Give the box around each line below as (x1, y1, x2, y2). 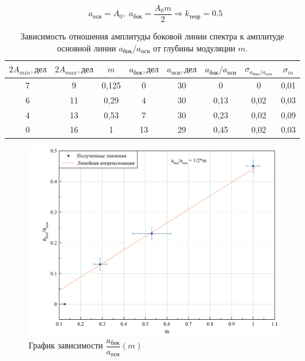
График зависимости (29, 339, 103, 351)
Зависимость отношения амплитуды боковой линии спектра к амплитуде (20, 30, 285, 42)
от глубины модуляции (152, 41, 236, 54)
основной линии (57, 41, 116, 54)
